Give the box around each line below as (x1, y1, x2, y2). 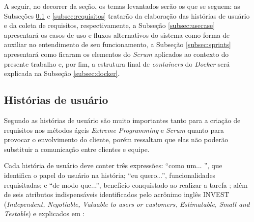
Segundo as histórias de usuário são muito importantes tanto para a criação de (4, 115, 241, 125)
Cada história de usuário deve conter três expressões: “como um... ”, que (4, 160, 222, 171)
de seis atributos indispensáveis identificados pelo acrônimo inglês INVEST (4, 189, 229, 199)
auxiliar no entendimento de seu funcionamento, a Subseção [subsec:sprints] (4, 39, 231, 49)
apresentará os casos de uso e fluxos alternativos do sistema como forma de (4, 29, 230, 40)
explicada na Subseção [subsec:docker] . (4, 68, 120, 78)
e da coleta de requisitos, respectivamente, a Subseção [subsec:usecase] (4, 20, 215, 30)
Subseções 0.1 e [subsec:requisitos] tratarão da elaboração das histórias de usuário (4, 10, 250, 21)
